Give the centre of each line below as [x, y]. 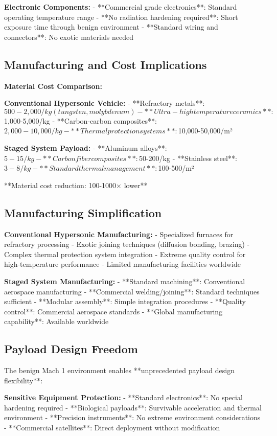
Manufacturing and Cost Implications [106, 64]
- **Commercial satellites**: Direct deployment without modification [112, 428]
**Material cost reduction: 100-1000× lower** [76, 185]
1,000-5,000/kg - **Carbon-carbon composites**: [80, 120]
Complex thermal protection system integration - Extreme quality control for [125, 254]
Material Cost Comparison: [53, 86]
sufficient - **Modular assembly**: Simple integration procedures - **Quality [125, 301]
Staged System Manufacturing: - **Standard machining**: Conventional [125, 281]
